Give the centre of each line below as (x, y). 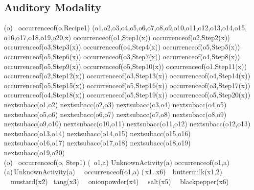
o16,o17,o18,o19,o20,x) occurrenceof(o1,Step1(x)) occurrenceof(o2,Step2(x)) (117, 37)
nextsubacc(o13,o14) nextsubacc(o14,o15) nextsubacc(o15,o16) (97, 133)
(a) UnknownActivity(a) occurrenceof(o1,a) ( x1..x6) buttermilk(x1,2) (113, 172)
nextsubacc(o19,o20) (35, 152)
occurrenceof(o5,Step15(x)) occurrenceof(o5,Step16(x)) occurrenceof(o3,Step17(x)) (127, 85)
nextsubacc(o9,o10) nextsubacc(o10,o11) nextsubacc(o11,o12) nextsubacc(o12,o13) (127, 124)
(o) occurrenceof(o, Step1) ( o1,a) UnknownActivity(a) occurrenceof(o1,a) (117, 162)
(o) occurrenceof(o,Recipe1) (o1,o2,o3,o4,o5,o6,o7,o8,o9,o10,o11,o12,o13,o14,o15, (126, 28)
